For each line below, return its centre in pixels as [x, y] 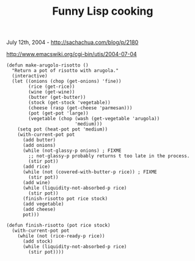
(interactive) [30, 76]
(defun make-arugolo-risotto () [47, 65]
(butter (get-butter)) [57, 98]
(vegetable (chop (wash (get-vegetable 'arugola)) [94, 119]
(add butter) [39, 140]
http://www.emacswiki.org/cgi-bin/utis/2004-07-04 [72, 54]
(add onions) [39, 145]
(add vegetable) [43, 204]
